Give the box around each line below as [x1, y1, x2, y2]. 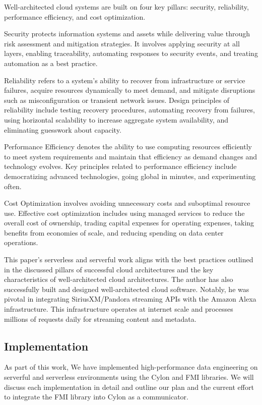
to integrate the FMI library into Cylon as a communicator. [4, 391, 188, 402]
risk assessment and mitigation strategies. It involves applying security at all [4, 38, 240, 48]
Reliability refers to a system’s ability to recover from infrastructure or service [4, 75, 245, 85]
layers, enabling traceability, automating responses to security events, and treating [4, 48, 258, 59]
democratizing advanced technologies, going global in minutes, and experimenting [4, 170, 256, 181]
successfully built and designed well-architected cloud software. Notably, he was [4, 283, 249, 294]
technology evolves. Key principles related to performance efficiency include [4, 161, 237, 171]
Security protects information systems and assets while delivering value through [4, 28, 250, 39]
